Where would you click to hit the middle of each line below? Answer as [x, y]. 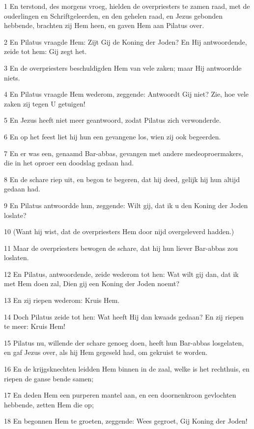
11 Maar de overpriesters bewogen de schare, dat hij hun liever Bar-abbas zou [121, 248]
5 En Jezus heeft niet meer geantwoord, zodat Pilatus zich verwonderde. [113, 120]
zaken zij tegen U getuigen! [45, 103]
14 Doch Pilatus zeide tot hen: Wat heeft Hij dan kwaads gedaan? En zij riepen [124, 316]
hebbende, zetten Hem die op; [49, 404]
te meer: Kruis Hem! [35, 326]
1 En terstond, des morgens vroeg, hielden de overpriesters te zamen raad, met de [127, 6]
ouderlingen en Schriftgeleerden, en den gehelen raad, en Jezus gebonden [113, 15]
